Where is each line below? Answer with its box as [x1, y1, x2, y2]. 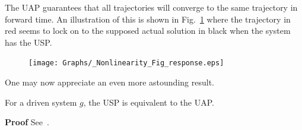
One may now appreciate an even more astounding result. [5, 76, 214, 88]
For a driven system [5, 96, 77, 108]
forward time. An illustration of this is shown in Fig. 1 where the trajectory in [5, 12, 291, 25]
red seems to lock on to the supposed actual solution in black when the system [5, 24, 291, 37]
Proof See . [5, 116, 49, 128]
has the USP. [5, 36, 52, 48]
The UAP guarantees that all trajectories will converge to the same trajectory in [5, 1, 298, 13]
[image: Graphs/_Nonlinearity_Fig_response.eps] [28, 59, 224, 68]
